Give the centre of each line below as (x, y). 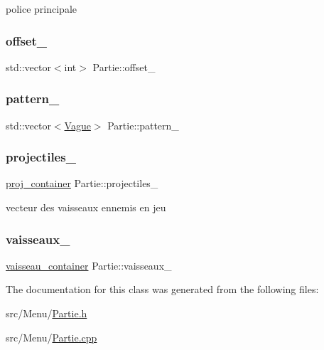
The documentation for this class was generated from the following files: (162, 289)
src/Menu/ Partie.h (47, 313)
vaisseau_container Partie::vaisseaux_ (89, 265)
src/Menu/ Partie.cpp (52, 337)
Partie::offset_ (124, 67)
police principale (42, 9)
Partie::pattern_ (143, 125)
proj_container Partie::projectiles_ (82, 183)
